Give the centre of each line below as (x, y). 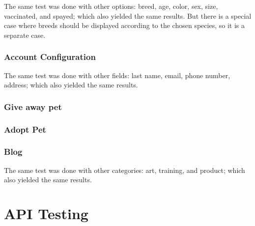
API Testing (46, 213)
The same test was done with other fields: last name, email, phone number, (117, 75)
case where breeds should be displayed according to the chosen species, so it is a (124, 25)
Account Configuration (50, 57)
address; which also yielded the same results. (71, 85)
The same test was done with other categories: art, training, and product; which (125, 170)
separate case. (25, 35)
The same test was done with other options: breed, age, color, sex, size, (111, 6)
